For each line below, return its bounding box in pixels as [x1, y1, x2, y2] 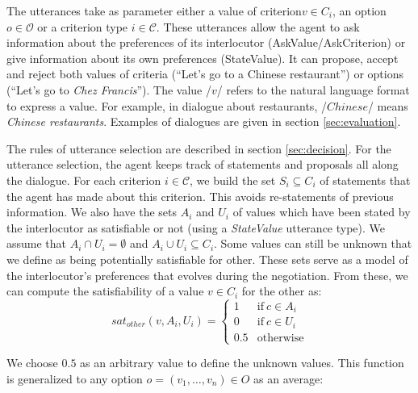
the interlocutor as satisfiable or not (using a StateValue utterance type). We [6, 219, 386, 236]
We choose [6, 354, 58, 371]
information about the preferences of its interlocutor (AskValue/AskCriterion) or [6, 34, 406, 51]
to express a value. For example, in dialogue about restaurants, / [6, 97, 327, 114]
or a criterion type [37, 18, 128, 35]
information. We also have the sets [6, 203, 178, 220]
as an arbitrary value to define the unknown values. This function [80, 354, 404, 371]
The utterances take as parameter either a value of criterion [6, 2, 302, 19]
